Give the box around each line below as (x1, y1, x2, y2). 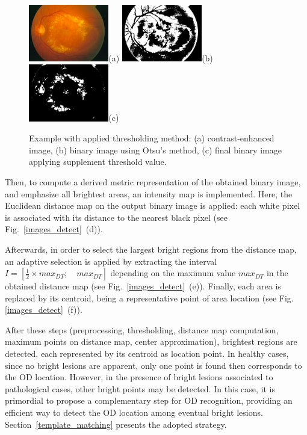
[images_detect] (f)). (5, 303, 82, 316)
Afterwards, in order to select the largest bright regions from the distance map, (5, 242, 297, 255)
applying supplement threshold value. (29, 155, 167, 168)
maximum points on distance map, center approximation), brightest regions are (5, 335, 297, 348)
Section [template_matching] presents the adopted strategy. (5, 418, 227, 430)
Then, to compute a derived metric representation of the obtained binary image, (5, 175, 301, 188)
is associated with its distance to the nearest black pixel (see (5, 211, 228, 223)
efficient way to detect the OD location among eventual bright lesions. (5, 406, 263, 419)
